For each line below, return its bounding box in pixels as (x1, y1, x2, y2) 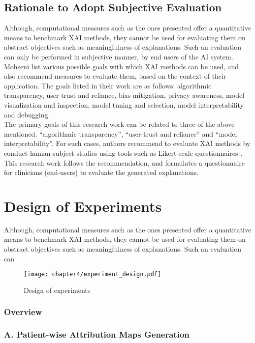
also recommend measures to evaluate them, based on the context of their (4, 71, 226, 81)
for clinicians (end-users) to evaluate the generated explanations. (4, 167, 199, 177)
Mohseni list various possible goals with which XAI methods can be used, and (4, 61, 239, 71)
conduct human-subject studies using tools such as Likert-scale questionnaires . (4, 147, 243, 158)
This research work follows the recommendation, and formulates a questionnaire (4, 157, 245, 168)
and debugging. (4, 109, 50, 119)
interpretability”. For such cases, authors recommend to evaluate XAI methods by (4, 138, 251, 148)
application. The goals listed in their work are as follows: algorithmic (4, 80, 212, 90)
